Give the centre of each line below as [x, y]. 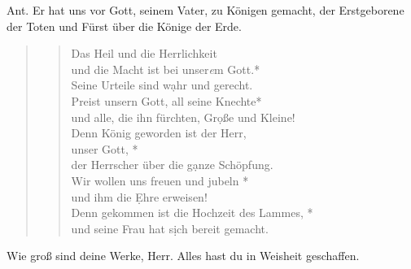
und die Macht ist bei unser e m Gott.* [166, 69]
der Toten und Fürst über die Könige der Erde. [124, 26]
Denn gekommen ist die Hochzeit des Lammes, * [192, 213]
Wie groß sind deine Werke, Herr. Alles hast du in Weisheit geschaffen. [183, 256]
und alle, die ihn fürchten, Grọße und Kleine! [183, 117]
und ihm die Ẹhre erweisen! [139, 196]
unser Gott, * [105, 148]
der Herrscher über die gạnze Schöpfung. [172, 165]
